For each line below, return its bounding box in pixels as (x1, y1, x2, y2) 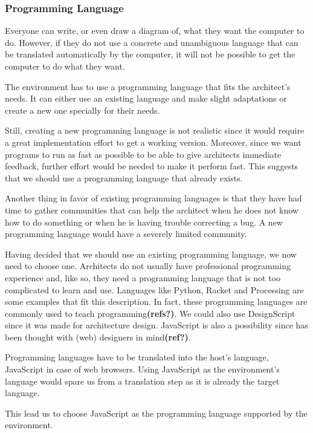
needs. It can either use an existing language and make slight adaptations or (5, 92, 287, 105)
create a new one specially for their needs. (5, 103, 160, 116)
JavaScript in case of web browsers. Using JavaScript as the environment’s (5, 363, 280, 376)
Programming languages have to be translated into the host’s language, (5, 351, 269, 363)
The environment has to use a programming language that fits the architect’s (5, 80, 291, 93)
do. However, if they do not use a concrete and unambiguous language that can (5, 36, 298, 48)
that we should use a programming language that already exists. (5, 171, 243, 184)
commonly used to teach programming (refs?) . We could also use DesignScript (5, 307, 295, 319)
